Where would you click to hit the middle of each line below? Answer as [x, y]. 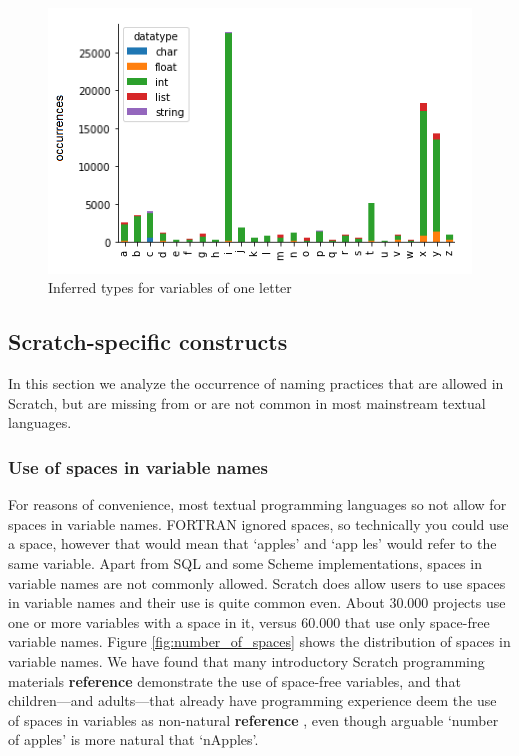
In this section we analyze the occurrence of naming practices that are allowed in [256, 383]
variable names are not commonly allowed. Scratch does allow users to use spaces [257, 582]
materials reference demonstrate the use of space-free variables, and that [234, 680]
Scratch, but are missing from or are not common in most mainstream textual [247, 402]
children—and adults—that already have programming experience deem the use [252, 700]
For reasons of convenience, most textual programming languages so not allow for [257, 504]
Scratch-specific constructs [148, 341]
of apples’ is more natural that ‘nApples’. [133, 739]
